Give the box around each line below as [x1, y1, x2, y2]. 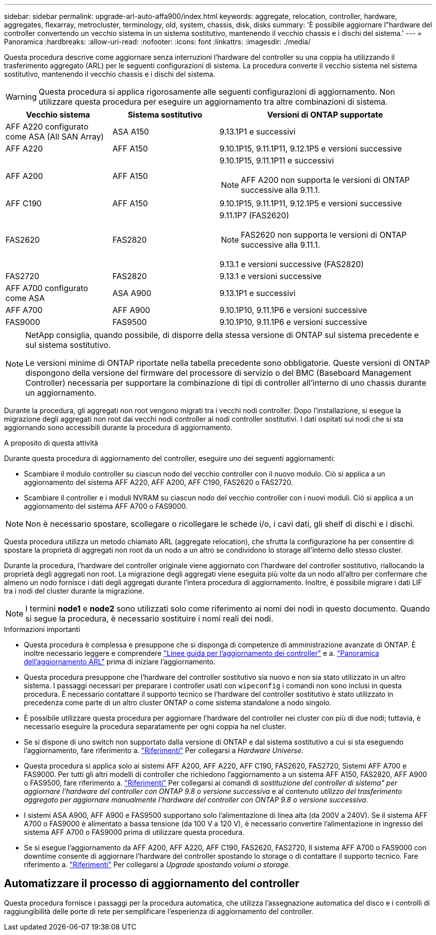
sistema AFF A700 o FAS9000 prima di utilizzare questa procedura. [24, 828, 244, 836]
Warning [5, 92, 37, 102]
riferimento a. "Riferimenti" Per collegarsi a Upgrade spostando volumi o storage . [24, 860, 291, 869]
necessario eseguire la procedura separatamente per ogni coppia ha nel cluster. [24, 722, 286, 731]
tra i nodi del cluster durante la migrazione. [4, 587, 144, 595]
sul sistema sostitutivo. [25, 340, 111, 350]
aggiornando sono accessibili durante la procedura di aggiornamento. [4, 423, 232, 432]
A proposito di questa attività [4, 439, 99, 447]
